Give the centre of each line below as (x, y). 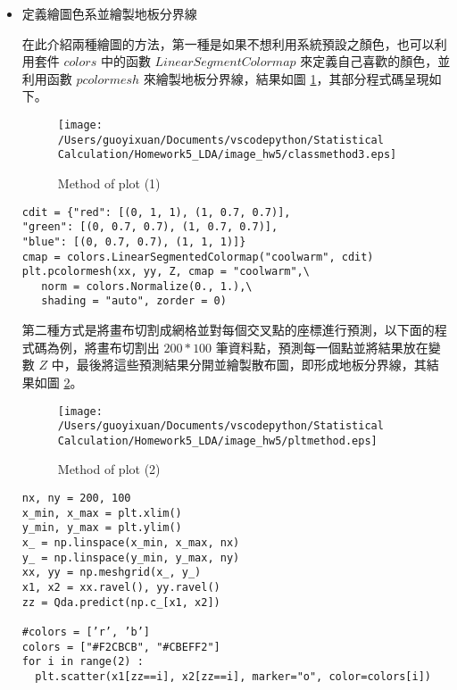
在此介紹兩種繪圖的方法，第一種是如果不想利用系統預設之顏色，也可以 (228, 43)
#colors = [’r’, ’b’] (86, 632)
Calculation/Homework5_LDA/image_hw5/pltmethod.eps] (217, 441)
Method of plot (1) (109, 183)
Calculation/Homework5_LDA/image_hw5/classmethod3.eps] (227, 155)
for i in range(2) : (83, 662)
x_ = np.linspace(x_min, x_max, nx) (131, 543)
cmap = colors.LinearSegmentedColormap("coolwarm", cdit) (198, 257)
